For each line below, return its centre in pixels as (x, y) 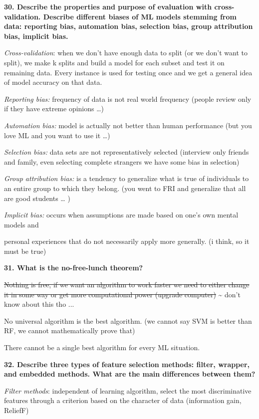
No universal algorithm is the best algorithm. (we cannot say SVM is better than (128, 320)
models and (21, 224)
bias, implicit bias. (36, 36)
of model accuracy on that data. (53, 82)
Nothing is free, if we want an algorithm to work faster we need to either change (127, 285)
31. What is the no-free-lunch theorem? (74, 268)
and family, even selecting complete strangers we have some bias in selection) (122, 161)
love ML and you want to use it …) (57, 135)
